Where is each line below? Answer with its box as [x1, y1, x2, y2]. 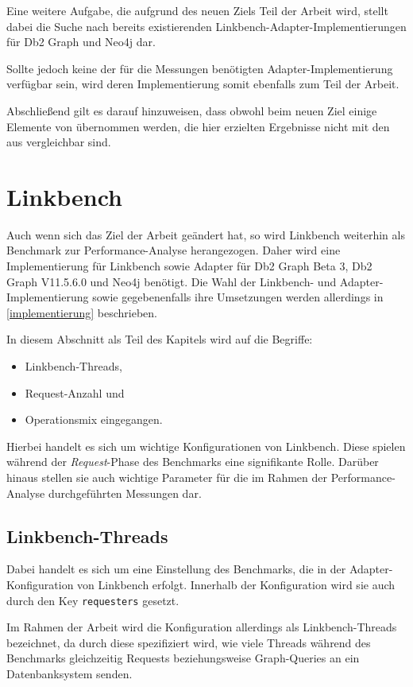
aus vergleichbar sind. [6, 134, 111, 150]
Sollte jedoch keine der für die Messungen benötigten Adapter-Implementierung [6, 60, 393, 76]
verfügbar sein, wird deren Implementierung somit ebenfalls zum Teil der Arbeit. [6, 76, 399, 92]
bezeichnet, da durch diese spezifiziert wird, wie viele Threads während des [6, 634, 371, 650]
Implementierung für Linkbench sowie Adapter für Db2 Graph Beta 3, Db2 [6, 258, 372, 274]
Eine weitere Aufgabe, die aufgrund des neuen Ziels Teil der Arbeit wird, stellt [6, 2, 388, 18]
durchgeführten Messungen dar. [48, 484, 202, 501]
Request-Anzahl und [25, 384, 125, 401]
